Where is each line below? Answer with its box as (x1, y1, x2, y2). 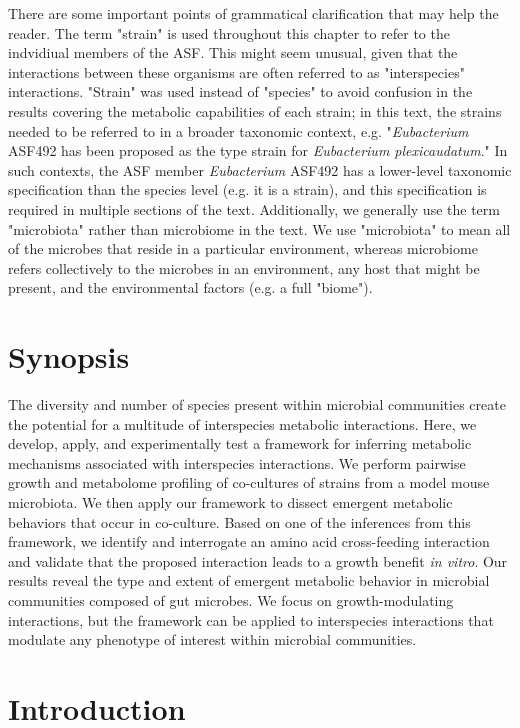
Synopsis (8, 336, 130, 377)
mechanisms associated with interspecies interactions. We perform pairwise (8, 452, 466, 473)
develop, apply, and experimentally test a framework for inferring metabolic (8, 433, 472, 454)
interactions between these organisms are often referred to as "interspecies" (8, 61, 465, 82)
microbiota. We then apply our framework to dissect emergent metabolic (8, 492, 453, 512)
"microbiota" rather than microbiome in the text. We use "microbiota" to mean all (8, 218, 511, 239)
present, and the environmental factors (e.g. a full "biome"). (8, 277, 373, 298)
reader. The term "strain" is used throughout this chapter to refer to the (8, 22, 450, 43)
